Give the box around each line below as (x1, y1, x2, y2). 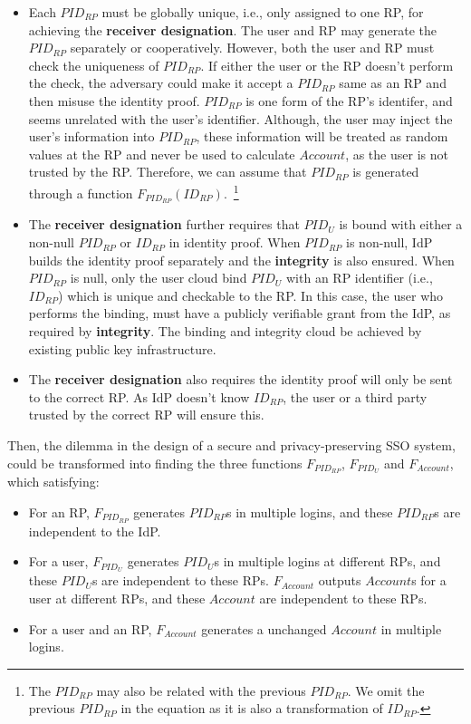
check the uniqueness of (28, 55, 159, 74)
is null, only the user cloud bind (70, 268, 247, 287)
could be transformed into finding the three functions (7, 453, 303, 472)
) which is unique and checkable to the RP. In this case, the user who (58, 285, 444, 304)
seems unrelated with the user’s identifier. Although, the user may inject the (28, 109, 453, 128)
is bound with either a (339, 215, 463, 234)
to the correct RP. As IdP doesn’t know (28, 387, 250, 406)
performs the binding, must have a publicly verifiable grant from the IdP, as (28, 304, 451, 323)
